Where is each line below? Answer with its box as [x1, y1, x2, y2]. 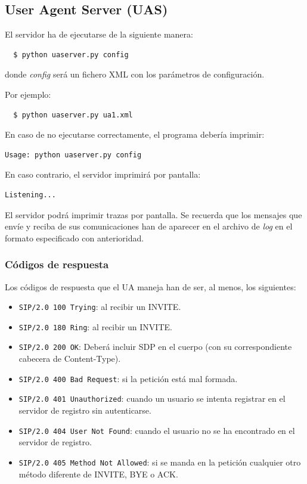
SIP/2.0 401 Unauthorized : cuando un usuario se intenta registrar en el [18, 392, 286, 405]
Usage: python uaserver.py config [5, 150, 142, 159]
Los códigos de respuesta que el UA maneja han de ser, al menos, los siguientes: [5, 280, 296, 293]
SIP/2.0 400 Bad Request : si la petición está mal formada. [18, 372, 238, 384]
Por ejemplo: [5, 88, 51, 100]
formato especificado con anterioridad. [5, 231, 144, 244]
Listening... [5, 190, 56, 199]
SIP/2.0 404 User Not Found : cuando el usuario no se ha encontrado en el [18, 424, 295, 436]
